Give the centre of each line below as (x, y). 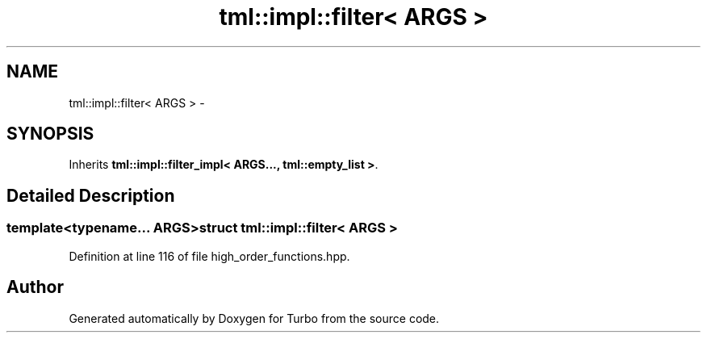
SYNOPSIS (50, 134)
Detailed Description (91, 195)
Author (35, 287)
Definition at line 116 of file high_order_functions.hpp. (209, 256)
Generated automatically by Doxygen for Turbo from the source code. (254, 318)
